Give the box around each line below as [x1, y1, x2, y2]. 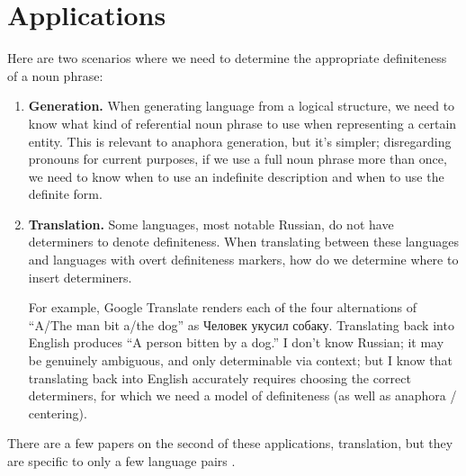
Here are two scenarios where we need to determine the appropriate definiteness [7, 49, 447, 67]
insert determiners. [28, 267, 132, 286]
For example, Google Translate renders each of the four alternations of [28, 298, 417, 317]
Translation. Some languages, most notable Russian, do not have [28, 214, 394, 233]
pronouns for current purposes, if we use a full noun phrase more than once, [28, 149, 447, 168]
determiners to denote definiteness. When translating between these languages [28, 232, 459, 251]
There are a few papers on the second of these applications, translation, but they [7, 434, 453, 453]
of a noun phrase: [7, 66, 103, 85]
